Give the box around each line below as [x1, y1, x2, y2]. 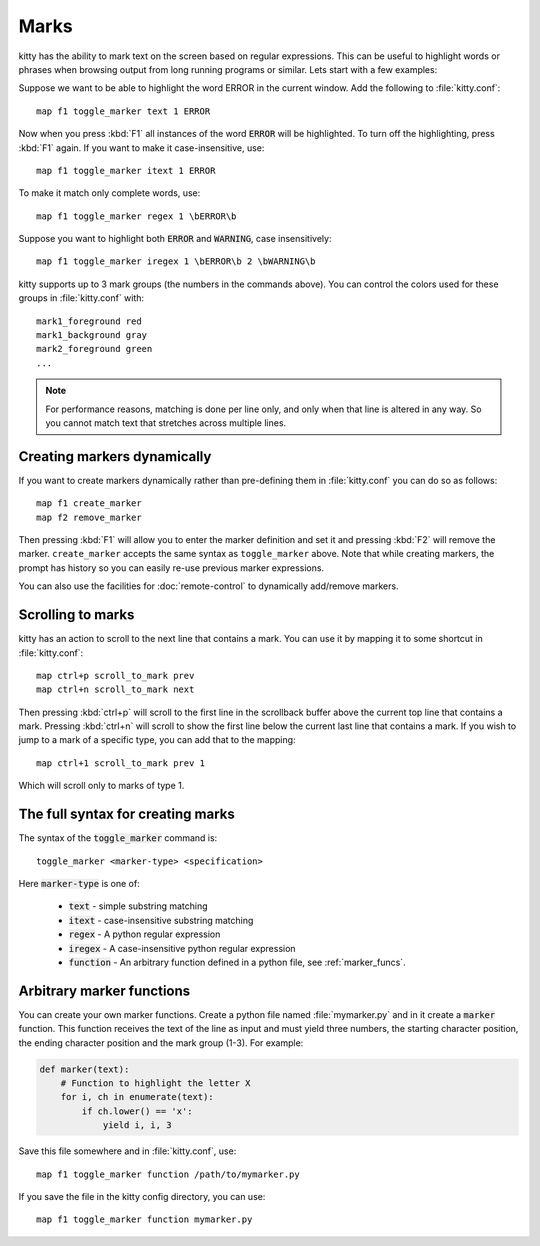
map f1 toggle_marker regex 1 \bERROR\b [36, 210, 237, 222]
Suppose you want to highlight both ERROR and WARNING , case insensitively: [18, 233, 332, 245]
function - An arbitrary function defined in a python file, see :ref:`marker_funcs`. [68, 956, 406, 968]
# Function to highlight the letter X [60, 1077, 251, 1089]
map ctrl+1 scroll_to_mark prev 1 [36, 757, 205, 769]
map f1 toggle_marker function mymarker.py [36, 1214, 253, 1225]
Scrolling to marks [18, 606, 135, 624]
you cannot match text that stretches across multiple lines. [45, 416, 287, 429]
